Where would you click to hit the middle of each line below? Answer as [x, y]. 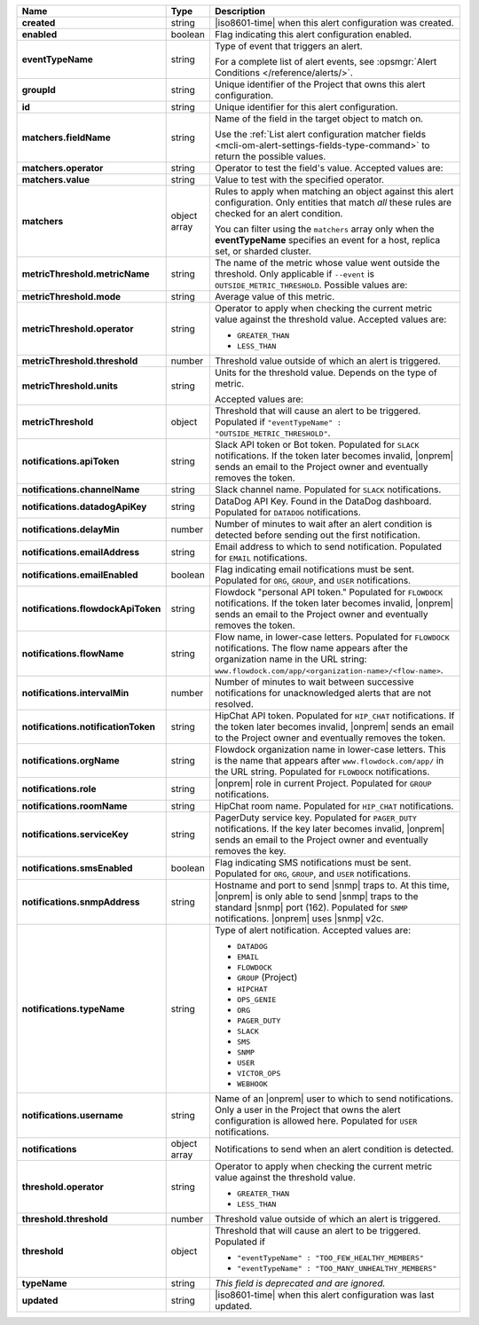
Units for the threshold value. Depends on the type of [326, 372]
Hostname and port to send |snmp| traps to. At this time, [332, 885]
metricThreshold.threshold [80, 361]
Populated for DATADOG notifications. [287, 512]
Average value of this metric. [275, 297]
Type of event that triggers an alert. [288, 46]
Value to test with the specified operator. [299, 180]
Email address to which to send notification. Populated [328, 547]
